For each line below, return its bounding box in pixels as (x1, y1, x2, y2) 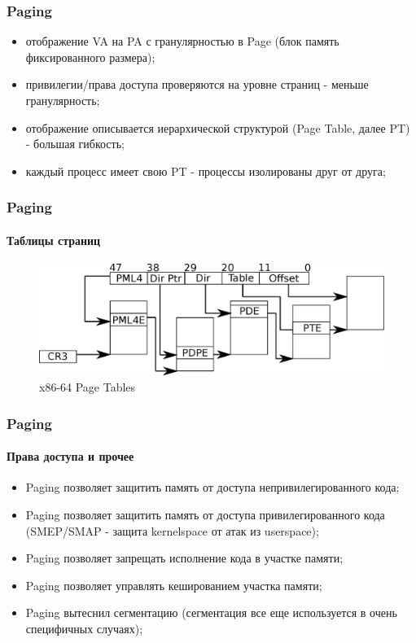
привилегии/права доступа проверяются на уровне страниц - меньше (25, 76, 369, 93)
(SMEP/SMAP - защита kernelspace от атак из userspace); (25, 522, 319, 539)
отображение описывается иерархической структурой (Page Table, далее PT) (25, 119, 410, 136)
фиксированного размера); (25, 48, 155, 65)
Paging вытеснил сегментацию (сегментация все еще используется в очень (25, 604, 397, 621)
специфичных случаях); (25, 619, 143, 636)
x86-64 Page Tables (39, 378, 136, 396)
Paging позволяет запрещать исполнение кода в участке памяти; (25, 549, 344, 566)
